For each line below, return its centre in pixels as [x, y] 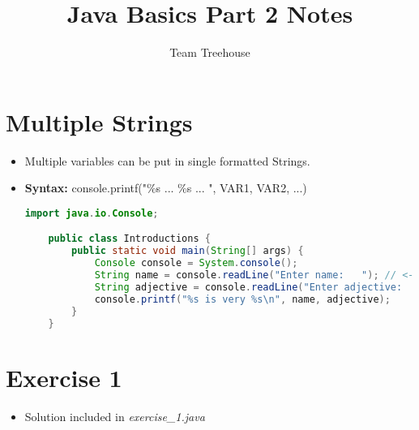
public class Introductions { [129, 239]
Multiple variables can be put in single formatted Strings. [167, 160]
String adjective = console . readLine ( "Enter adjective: [248, 287]
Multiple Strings [99, 121]
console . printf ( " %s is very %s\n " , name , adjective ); [242, 299]
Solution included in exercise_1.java [115, 416]
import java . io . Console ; [92, 213]
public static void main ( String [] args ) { [188, 251]
